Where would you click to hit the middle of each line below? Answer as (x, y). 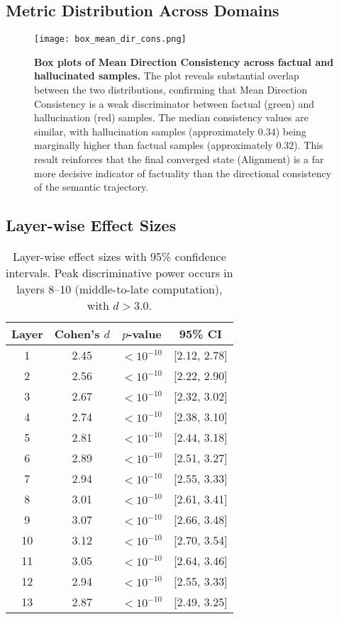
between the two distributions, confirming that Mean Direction (171, 90)
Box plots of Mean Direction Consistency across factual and (184, 61)
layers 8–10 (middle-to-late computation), (120, 289)
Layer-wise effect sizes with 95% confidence (119, 256)
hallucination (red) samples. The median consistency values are (172, 117)
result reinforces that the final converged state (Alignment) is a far (179, 159)
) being (291, 131)
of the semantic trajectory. (91, 187)
